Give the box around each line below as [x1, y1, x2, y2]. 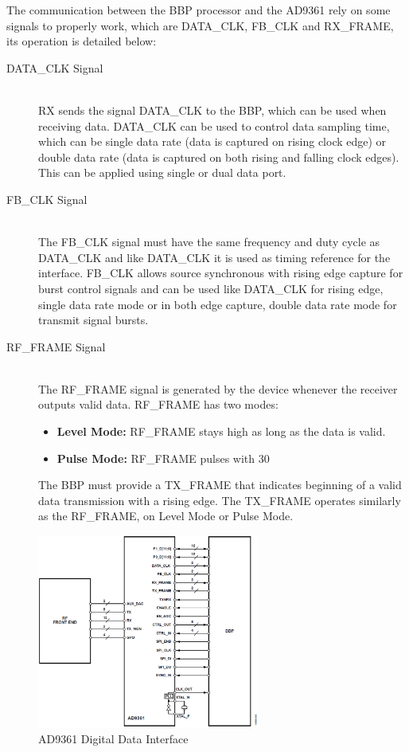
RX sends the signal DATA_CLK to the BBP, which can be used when [38, 101, 387, 118]
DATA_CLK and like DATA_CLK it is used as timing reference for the [38, 249, 391, 265]
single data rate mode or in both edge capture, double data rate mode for [38, 296, 397, 312]
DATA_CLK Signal [6, 59, 103, 76]
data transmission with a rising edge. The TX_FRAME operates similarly [38, 492, 401, 508]
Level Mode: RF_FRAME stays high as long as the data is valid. [56, 423, 386, 440]
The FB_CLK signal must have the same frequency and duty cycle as [38, 233, 380, 250]
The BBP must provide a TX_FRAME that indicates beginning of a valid [38, 476, 402, 493]
